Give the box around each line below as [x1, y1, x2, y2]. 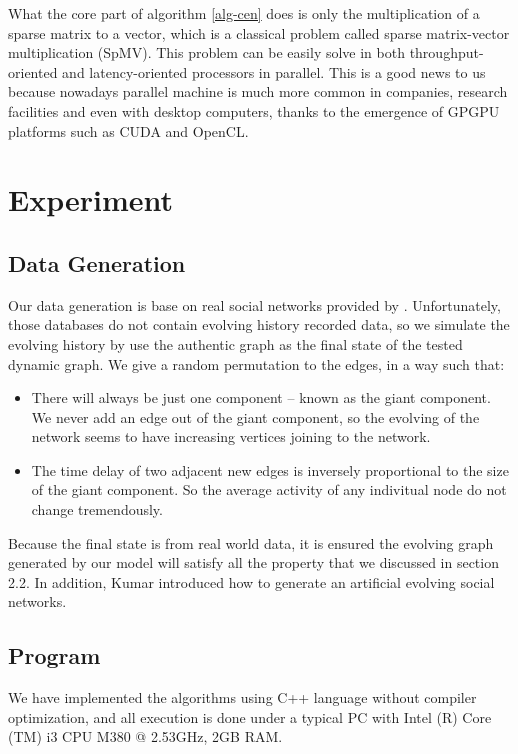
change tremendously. [31, 499, 163, 520]
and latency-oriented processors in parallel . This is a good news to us [62, 61, 486, 82]
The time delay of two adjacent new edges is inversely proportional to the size [31, 459, 509, 480]
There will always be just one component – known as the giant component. [31, 387, 491, 408]
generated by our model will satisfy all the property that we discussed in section [8, 552, 499, 573]
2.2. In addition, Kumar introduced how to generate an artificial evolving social [8, 571, 495, 592]
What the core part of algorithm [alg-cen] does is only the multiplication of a [8, 3, 480, 23]
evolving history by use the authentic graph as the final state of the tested [8, 333, 463, 354]
